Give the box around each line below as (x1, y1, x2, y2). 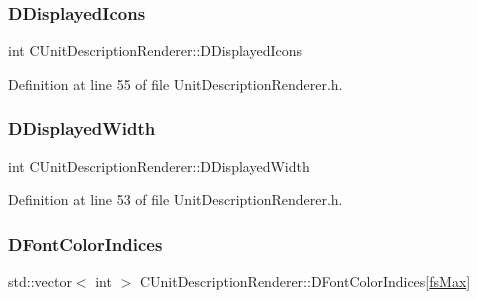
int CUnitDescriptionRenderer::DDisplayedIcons (8, 40, 302, 61)
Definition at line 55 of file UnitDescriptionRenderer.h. (8, 73, 343, 94)
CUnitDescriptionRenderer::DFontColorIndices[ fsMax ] (139, 271, 471, 292)
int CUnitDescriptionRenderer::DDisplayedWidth (8, 155, 310, 176)
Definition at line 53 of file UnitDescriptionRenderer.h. (8, 189, 343, 210)
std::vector (8, 271, 72, 292)
